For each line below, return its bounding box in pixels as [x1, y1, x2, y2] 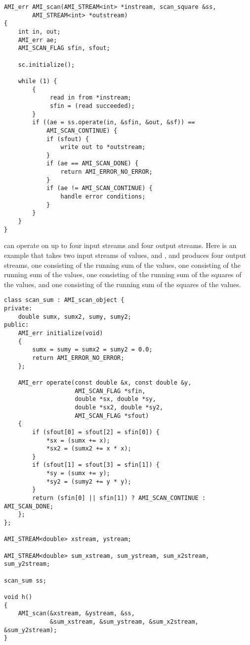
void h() [4, 593, 33, 600]
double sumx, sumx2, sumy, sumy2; [18, 313, 131, 320]
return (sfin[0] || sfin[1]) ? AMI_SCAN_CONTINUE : [32, 495, 206, 502]
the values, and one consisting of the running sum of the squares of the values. [4, 279, 241, 289]
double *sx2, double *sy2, [75, 403, 164, 411]
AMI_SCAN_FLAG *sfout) [75, 412, 149, 419]
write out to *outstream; [60, 144, 146, 151]
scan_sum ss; [4, 577, 46, 584]
